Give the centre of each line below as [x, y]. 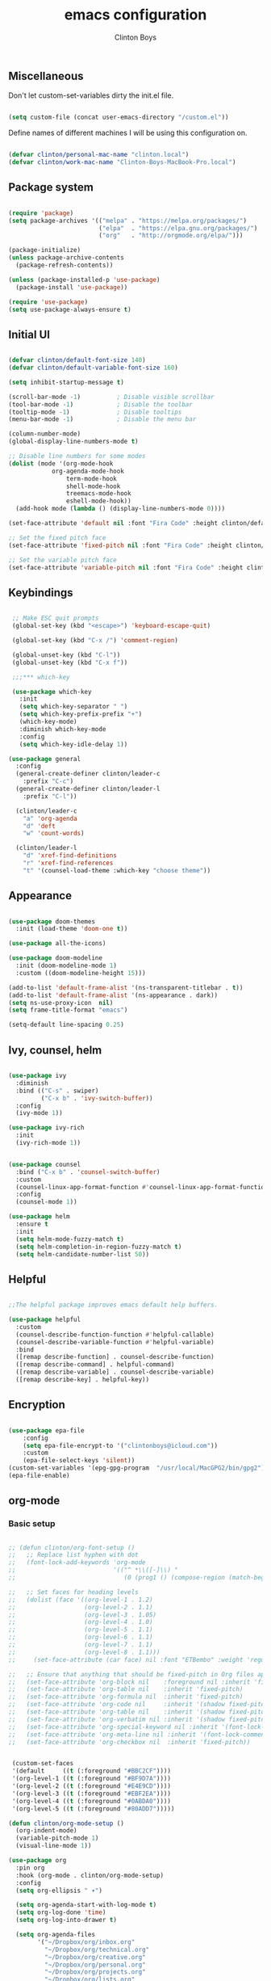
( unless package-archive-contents [67, 258]
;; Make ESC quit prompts [55, 618]
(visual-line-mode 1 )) [54, 1846]
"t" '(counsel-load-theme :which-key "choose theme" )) [117, 870]
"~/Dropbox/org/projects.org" [95, 1972]
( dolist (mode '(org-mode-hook [61, 463]
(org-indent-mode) [47, 1831]
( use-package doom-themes [52, 921]
